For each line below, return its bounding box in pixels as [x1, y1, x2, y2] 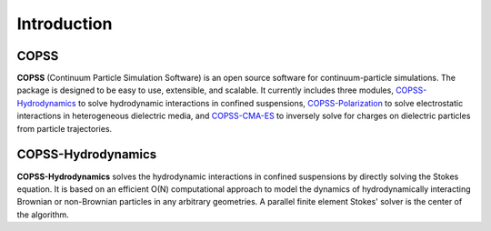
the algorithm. [16, 209, 70, 220]
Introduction [16, 14, 113, 34]
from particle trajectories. [16, 123, 113, 134]
